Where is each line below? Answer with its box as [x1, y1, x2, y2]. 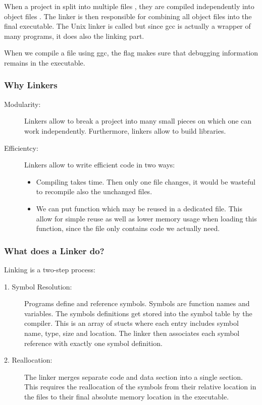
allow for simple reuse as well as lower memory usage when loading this [36, 213, 257, 223]
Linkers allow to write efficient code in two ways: [24, 159, 175, 170]
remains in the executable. [4, 57, 85, 68]
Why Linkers [4, 79, 58, 91]
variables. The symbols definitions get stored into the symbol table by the [24, 308, 252, 318]
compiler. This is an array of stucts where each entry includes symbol [24, 318, 239, 328]
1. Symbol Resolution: [4, 281, 72, 292]
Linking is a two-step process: [4, 264, 95, 274]
